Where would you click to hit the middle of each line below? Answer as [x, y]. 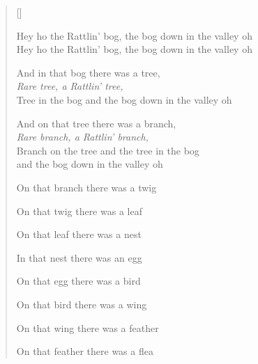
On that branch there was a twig [86, 187]
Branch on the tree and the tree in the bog [108, 150]
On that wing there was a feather [88, 327]
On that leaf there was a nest [79, 234]
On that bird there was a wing [82, 304]
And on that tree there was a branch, [96, 123]
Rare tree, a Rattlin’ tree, [70, 86]
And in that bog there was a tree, [88, 72]
